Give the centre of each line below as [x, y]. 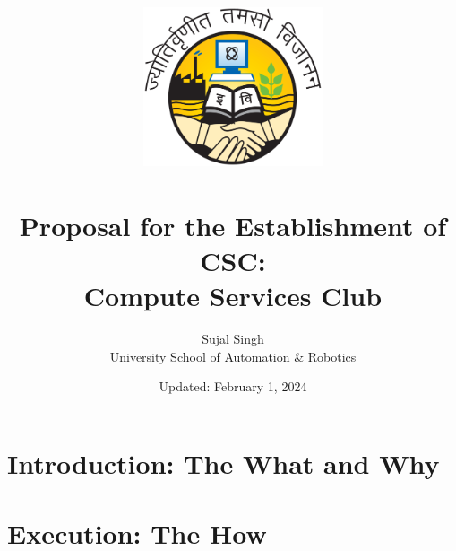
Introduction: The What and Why [224, 463]
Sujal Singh [233, 339]
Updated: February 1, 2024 [233, 386]
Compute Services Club [233, 296]
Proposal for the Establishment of [233, 225]
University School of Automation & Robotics [233, 356]
